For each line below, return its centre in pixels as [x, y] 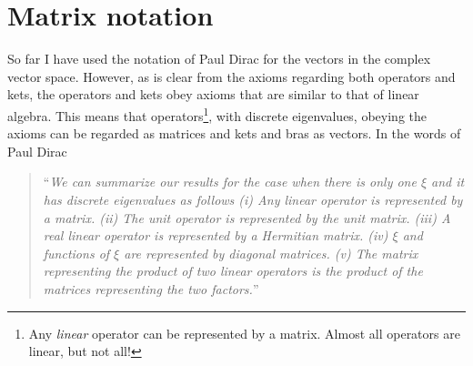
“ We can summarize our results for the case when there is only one [230, 182]
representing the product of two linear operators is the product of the [233, 271]
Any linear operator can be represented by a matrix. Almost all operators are [244, 333]
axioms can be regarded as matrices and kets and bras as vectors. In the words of [234, 133]
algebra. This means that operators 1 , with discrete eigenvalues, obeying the [217, 114]
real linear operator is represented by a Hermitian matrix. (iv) [216, 235]
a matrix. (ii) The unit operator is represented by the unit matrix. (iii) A [247, 217]
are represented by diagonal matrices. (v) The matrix [271, 253]
